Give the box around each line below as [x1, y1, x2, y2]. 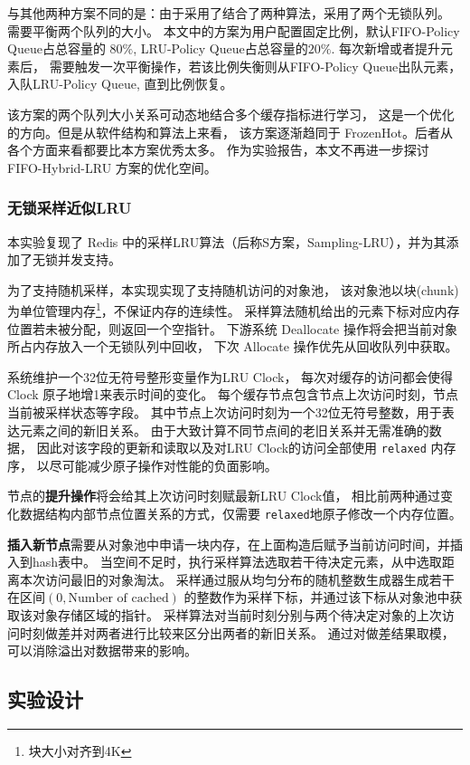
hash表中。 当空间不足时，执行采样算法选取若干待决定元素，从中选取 [32, 552, 442, 571]
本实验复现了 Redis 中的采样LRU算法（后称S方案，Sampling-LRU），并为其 [7, 232, 446, 251]
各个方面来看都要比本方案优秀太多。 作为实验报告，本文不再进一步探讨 [7, 140, 429, 159]
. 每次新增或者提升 [331, 39, 440, 58]
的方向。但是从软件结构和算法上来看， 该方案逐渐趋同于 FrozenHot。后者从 [7, 122, 453, 141]
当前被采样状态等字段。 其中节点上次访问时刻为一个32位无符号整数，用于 [7, 402, 442, 421]
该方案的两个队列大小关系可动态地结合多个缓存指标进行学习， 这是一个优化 [7, 104, 455, 123]
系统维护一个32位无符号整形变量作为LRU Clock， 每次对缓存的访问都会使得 [7, 367, 454, 386]
